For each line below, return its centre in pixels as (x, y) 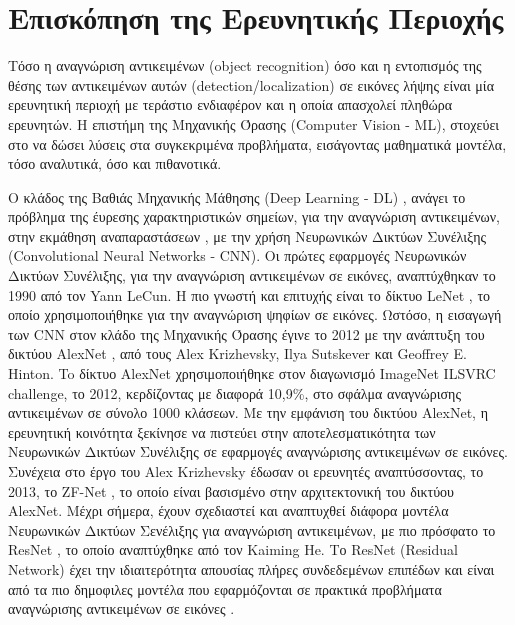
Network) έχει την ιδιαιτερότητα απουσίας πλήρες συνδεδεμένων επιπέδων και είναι (251, 568)
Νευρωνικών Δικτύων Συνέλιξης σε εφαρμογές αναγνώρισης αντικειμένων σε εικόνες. (258, 451)
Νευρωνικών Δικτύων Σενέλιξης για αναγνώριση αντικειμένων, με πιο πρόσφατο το (252, 529)
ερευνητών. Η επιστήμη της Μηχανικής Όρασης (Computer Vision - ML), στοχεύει (254, 123)
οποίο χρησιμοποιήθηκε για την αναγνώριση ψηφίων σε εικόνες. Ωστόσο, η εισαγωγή (255, 314)
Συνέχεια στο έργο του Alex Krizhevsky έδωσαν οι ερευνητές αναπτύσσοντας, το (246, 471)
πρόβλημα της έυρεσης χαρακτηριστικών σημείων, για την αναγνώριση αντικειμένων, (254, 216)
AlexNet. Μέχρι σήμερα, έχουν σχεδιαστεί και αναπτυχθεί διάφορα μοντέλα (228, 510)
